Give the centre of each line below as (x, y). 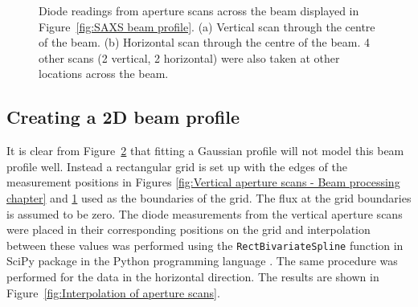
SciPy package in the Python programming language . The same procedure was (202, 261)
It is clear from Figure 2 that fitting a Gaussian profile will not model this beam (205, 151)
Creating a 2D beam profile (123, 117)
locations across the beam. (104, 74)
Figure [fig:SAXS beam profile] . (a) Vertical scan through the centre (207, 26)
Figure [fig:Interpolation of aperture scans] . (113, 292)
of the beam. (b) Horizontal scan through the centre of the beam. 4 (205, 42)
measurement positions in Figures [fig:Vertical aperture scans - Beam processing (203, 182)
